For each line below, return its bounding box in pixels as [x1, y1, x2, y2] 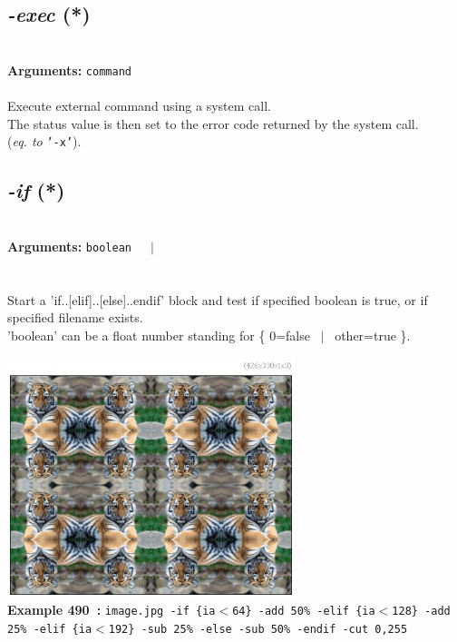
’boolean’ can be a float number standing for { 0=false [7, 325, 310, 344]
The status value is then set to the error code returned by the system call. [7, 114, 419, 133]
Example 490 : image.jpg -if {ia [7, 600, 216, 619]
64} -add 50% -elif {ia [232, 605, 375, 618]
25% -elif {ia [7, 623, 92, 637]
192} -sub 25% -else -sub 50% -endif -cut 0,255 [108, 623, 408, 637]
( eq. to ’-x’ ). [7, 132, 82, 151]
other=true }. [335, 325, 411, 344]
